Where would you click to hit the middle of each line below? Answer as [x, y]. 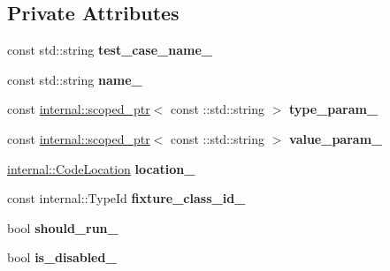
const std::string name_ [75, 79]
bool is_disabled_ [62, 257]
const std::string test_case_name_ [110, 50]
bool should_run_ [63, 227]
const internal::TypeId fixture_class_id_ [126, 198]
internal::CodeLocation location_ [101, 168]
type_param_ [334, 109]
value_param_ [336, 138]
